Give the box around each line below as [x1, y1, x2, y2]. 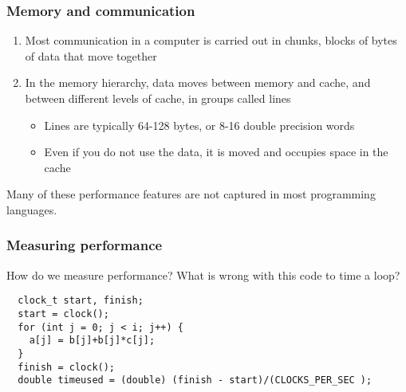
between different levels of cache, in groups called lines [25, 90, 291, 106]
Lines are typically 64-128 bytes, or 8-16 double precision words [44, 116, 355, 133]
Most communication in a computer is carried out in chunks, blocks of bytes [25, 32, 397, 49]
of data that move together [25, 47, 157, 64]
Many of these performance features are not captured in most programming [6, 186, 376, 202]
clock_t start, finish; [18, 295, 144, 307]
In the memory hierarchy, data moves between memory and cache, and [25, 74, 371, 91]
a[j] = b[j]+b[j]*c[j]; [29, 335, 156, 347]
